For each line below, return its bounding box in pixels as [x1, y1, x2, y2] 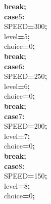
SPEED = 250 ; [4, 71, 47, 81]
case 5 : [4, 11, 25, 21]
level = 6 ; [4, 80, 30, 91]
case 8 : [4, 160, 25, 171]
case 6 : [4, 61, 25, 71]
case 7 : [4, 110, 25, 121]
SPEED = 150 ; [4, 170, 47, 181]
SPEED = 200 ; [4, 121, 47, 131]
